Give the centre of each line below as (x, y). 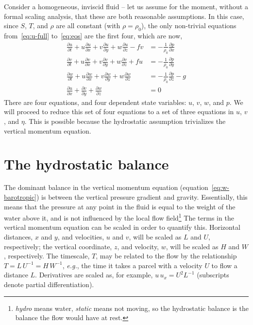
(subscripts (213, 275)
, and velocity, (138, 246)
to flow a (224, 265)
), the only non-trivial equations (189, 26)
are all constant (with (88, 26)
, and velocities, (81, 236)
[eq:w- (220, 187)
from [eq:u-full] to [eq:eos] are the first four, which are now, (93, 35)
